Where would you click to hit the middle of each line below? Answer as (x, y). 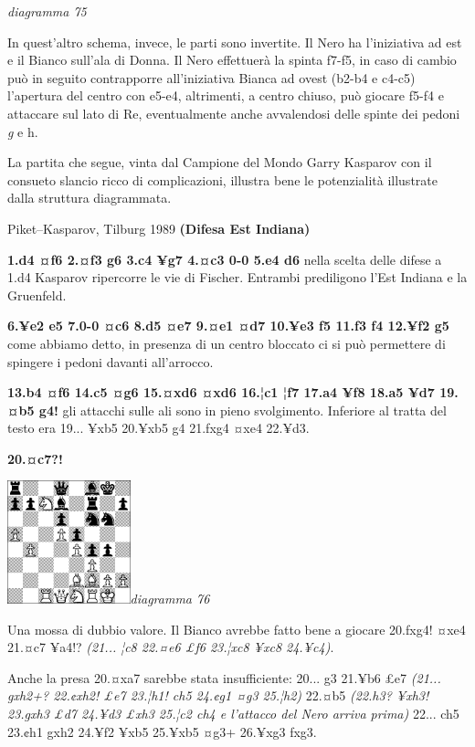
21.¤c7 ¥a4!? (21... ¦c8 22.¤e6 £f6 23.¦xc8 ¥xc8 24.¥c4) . (171, 647)
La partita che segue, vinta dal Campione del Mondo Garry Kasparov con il (220, 162)
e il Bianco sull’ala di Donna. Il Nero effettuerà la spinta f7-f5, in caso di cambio (232, 60)
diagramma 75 (47, 11)
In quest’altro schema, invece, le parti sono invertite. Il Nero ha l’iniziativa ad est (235, 42)
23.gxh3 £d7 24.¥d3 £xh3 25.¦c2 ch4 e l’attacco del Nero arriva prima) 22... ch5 (233, 713)
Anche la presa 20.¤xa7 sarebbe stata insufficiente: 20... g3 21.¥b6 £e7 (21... (224, 677)
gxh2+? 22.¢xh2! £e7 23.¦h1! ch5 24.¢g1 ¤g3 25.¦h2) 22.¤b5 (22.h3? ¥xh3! (218, 695)
